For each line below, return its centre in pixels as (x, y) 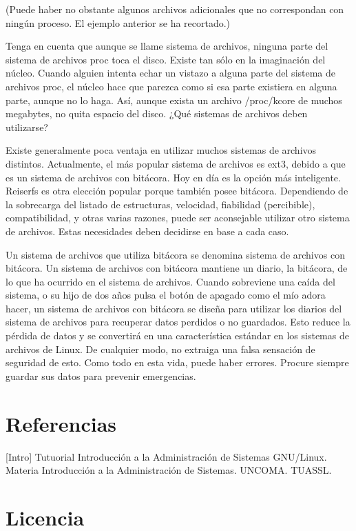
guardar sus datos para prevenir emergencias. (101, 375)
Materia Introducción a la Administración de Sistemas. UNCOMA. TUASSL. (169, 470)
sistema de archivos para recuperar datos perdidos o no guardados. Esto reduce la (178, 322)
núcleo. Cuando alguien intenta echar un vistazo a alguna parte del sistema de (171, 73)
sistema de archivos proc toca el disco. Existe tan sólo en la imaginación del (166, 59)
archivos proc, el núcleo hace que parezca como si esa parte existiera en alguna (171, 86)
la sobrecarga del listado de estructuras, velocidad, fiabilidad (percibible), (160, 204)
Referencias (61, 423)
